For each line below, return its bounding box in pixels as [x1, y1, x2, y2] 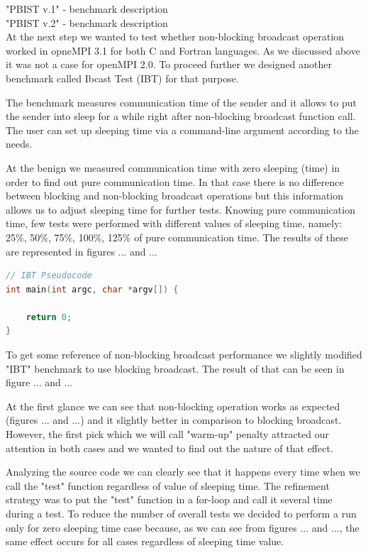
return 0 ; [26, 312, 72, 322]
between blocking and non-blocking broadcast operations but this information [6, 188, 344, 203]
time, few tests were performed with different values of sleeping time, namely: [6, 216, 342, 231]
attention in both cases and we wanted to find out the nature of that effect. [6, 440, 333, 455]
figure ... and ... [6, 375, 73, 390]
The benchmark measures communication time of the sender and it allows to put [6, 94, 357, 109]
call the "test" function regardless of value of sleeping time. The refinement [6, 478, 330, 493]
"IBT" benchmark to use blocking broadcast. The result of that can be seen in [6, 361, 345, 376]
